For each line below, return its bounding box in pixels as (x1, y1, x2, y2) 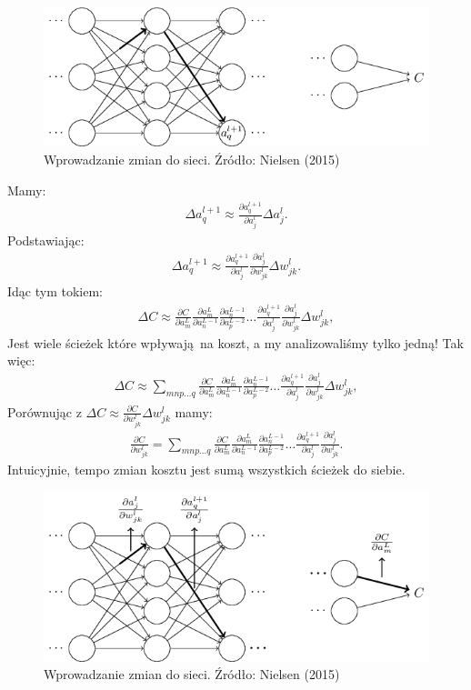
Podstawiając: (7, 231, 85, 250)
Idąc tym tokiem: (7, 282, 103, 301)
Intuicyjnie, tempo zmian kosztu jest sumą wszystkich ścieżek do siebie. (7, 460, 406, 479)
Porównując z (7, 402, 82, 421)
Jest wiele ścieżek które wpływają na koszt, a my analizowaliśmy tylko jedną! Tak (7, 333, 464, 352)
